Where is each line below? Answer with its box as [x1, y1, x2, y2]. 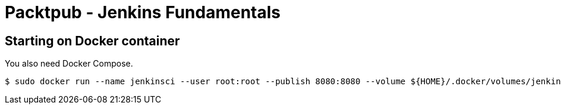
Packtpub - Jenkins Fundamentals [5, 2, 280, 22]
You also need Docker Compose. [5, 58, 133, 69]
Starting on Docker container [5, 33, 180, 48]
